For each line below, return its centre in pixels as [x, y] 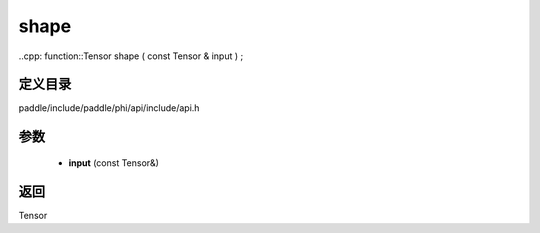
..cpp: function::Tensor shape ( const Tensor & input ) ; [131, 56]
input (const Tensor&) [114, 162]
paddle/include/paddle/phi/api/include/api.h [109, 108]
